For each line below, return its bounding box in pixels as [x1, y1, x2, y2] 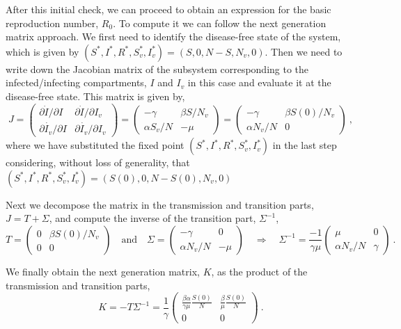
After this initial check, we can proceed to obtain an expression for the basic [6, 2, 331, 16]
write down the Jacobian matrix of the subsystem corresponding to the [6, 61, 309, 76]
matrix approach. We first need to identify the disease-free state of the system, [6, 29, 341, 44]
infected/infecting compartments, [6, 75, 147, 90]
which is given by [6, 44, 79, 58]
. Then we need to [265, 44, 343, 58]
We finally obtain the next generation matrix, [6, 264, 200, 278]
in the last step [272, 138, 337, 152]
